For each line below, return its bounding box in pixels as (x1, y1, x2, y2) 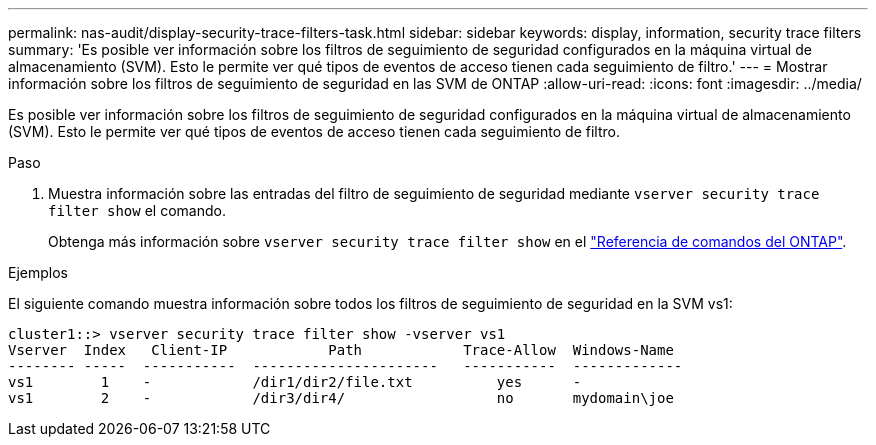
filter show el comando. (48, 202, 226, 219)
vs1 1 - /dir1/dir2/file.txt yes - (8, 374, 582, 390)
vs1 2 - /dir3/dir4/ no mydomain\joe (8, 390, 674, 406)
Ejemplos (8, 264, 68, 281)
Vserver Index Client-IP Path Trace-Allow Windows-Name (8, 342, 674, 358)
